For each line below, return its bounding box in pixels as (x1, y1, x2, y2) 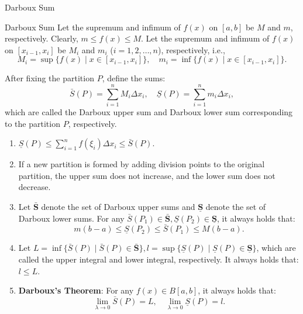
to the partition (5, 117, 60, 129)
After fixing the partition (5, 72, 94, 84)
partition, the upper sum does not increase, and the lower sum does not (18, 169, 276, 181)
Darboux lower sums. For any (18, 212, 125, 224)
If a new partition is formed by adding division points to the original (18, 158, 265, 170)
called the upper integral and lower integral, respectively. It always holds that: (18, 253, 299, 265)
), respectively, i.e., (157, 43, 225, 56)
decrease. (18, 181, 51, 193)
